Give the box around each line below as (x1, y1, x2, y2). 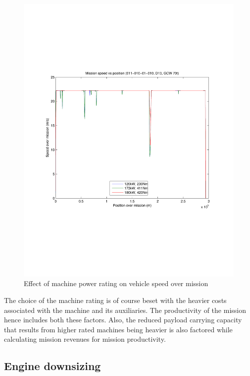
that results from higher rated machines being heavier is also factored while (4, 324, 233, 334)
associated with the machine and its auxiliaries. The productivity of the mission (4, 304, 246, 315)
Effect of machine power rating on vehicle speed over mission (24, 278, 208, 289)
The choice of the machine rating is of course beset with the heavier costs (4, 295, 227, 305)
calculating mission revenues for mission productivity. (4, 334, 166, 344)
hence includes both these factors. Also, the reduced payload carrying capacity (4, 314, 242, 325)
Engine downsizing (4, 358, 101, 374)
